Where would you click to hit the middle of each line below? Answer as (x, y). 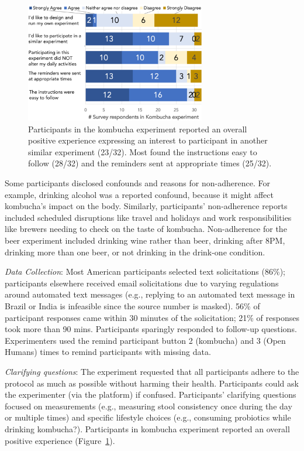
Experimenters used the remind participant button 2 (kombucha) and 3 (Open (145, 340)
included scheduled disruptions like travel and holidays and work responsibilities (148, 217)
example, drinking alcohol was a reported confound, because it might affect (139, 194)
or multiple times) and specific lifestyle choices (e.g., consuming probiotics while (148, 417)
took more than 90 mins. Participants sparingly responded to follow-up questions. (151, 329)
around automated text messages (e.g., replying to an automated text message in (150, 294)
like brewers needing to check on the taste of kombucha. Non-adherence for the (146, 229)
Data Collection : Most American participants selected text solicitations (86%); (145, 271)
